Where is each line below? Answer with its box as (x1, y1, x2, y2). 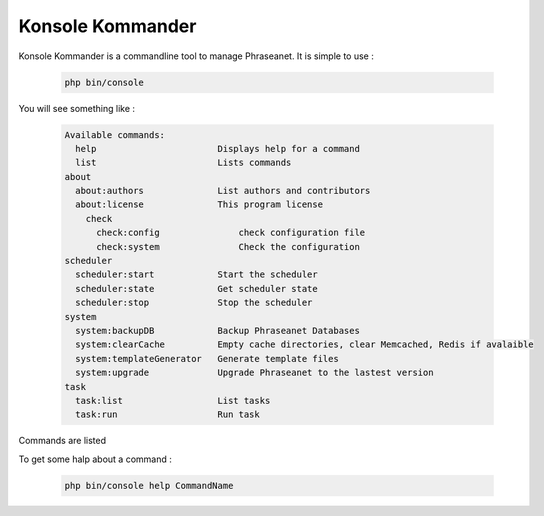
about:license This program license (75, 199, 324, 210)
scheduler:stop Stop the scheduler (75, 297, 313, 309)
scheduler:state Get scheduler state (75, 283, 319, 294)
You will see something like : (18, 102, 135, 114)
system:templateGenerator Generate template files (75, 353, 339, 364)
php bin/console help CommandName (64, 480, 234, 491)
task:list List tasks (75, 395, 271, 406)
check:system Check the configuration (96, 241, 360, 252)
